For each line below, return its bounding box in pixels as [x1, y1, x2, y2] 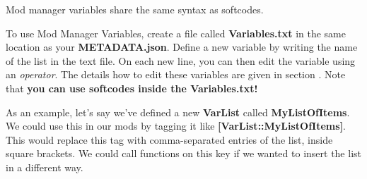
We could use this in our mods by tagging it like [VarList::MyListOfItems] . [6, 118, 346, 133]
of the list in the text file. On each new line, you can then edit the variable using [6, 53, 356, 68]
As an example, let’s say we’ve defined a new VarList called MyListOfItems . [6, 104, 350, 119]
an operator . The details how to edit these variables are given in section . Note [6, 67, 346, 82]
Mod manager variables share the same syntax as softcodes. [6, 2, 264, 16]
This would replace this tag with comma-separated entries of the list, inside [6, 132, 333, 147]
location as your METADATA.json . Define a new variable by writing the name [6, 39, 358, 54]
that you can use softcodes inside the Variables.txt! [6, 80, 258, 95]
